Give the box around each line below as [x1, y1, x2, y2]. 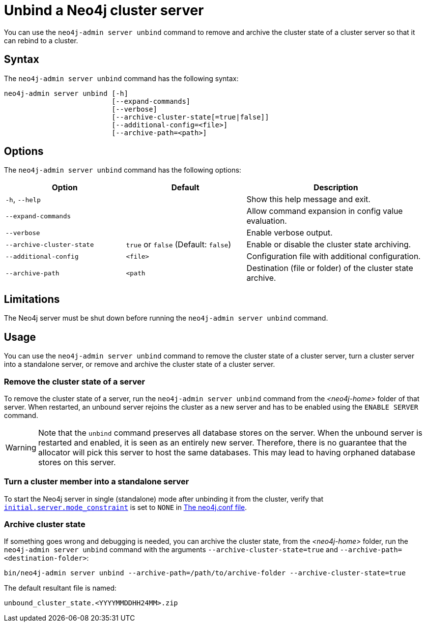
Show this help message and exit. [246, 194, 370, 205]
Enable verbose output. [246, 228, 333, 238]
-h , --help [5, 194, 41, 205]
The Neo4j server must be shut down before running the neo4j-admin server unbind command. [4, 314, 328, 323]
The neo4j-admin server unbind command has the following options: [4, 166, 241, 175]
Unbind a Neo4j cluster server [4, 2, 204, 19]
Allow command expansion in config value [246, 206, 403, 216]
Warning [5, 442, 36, 452]
